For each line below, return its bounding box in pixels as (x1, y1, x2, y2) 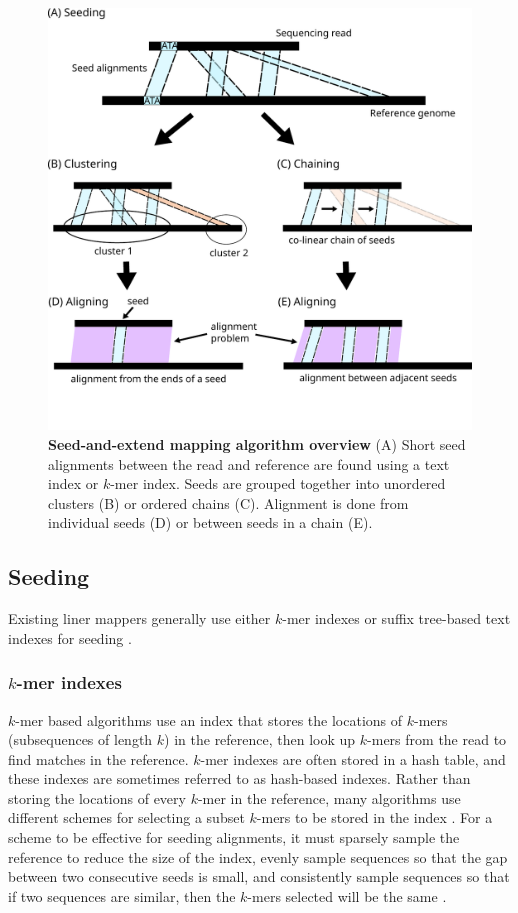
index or (48, 473, 99, 494)
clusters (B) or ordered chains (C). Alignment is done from (48, 492, 409, 513)
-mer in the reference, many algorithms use (197, 787, 461, 808)
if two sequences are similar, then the (8, 885, 236, 906)
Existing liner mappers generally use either (8, 608, 271, 629)
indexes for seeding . (8, 627, 132, 648)
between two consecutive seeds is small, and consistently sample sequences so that (8, 866, 510, 887)
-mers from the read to (367, 729, 507, 750)
